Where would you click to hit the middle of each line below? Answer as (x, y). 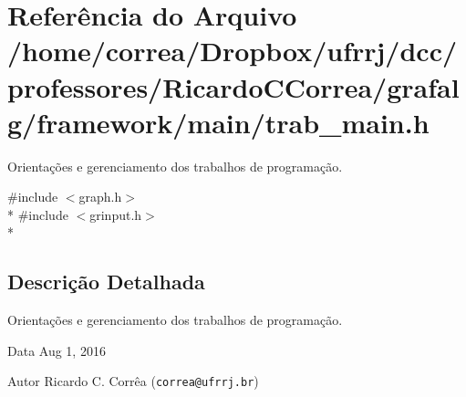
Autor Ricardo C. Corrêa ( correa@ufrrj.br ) (133, 381)
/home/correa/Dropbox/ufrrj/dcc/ (233, 51)
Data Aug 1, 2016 (57, 350)
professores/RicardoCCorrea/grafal (233, 86)
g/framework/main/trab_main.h (218, 122)
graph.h (100, 197)
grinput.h (116, 214)
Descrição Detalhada (106, 282)
